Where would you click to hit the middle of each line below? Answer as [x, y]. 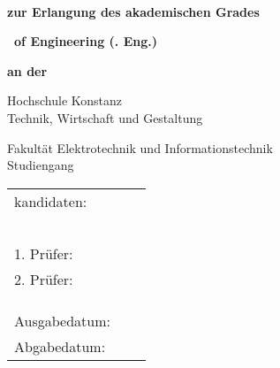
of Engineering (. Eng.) [86, 41]
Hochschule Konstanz [65, 100]
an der [27, 70]
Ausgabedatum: [62, 320]
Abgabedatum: [60, 346]
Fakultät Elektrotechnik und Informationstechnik [140, 147]
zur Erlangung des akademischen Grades [133, 11]
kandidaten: [51, 201]
